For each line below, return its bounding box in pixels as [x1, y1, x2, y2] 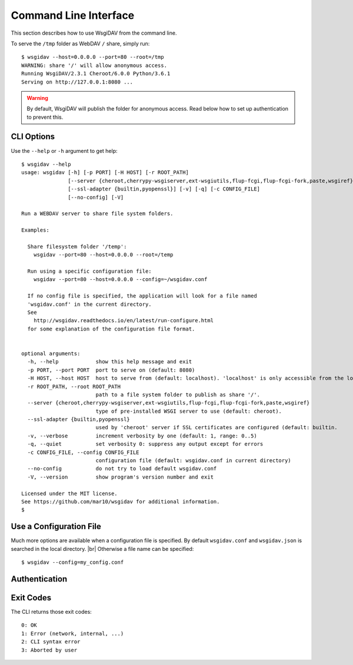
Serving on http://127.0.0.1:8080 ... [21, 78, 134, 85]
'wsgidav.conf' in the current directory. [27, 300, 152, 308]
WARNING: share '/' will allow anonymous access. [21, 62, 168, 69]
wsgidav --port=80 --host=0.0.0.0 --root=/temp [33, 252, 174, 258]
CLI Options [11, 132, 55, 142]
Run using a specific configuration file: [27, 268, 152, 275]
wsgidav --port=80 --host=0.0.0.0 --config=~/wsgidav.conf [33, 276, 208, 283]
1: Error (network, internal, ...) [21, 630, 124, 637]
